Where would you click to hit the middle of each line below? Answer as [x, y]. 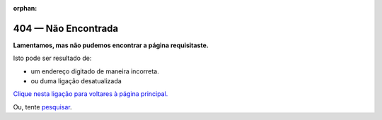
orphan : [25, 8]
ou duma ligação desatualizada [76, 81]
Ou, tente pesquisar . [42, 107]
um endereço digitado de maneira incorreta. [95, 71]
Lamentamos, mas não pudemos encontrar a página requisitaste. [111, 45]
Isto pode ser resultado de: [52, 58]
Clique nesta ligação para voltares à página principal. [91, 94]
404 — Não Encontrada [66, 28]
